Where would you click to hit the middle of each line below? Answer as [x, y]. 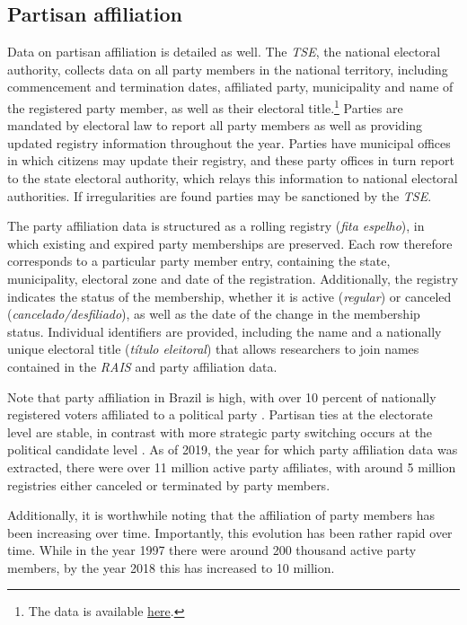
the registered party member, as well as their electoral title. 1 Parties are [205, 106]
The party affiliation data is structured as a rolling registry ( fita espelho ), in [216, 226]
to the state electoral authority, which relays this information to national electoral [233, 178]
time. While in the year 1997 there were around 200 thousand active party [212, 550]
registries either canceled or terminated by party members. [169, 484]
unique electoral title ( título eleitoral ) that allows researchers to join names [213, 349]
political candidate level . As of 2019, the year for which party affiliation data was [233, 449]
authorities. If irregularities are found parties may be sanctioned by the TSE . [220, 195]
